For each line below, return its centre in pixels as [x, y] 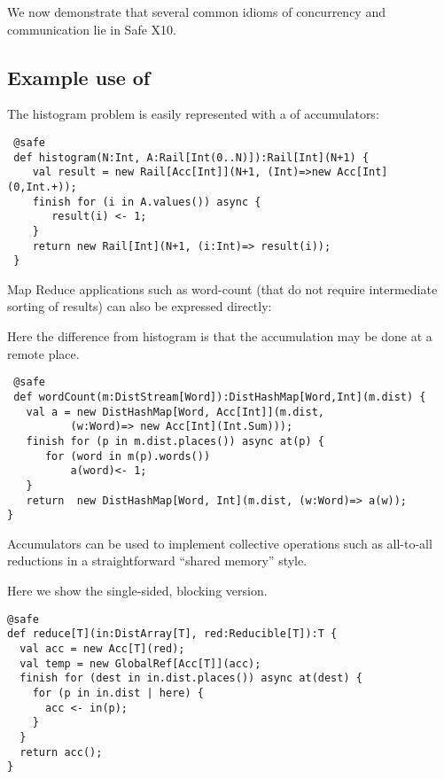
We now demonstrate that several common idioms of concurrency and [196, 12]
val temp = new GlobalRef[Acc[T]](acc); [140, 663]
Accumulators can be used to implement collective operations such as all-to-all [220, 543]
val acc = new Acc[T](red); [102, 648]
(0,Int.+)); [42, 187]
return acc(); [61, 752]
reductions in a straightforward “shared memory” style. [157, 561]
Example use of [79, 77]
